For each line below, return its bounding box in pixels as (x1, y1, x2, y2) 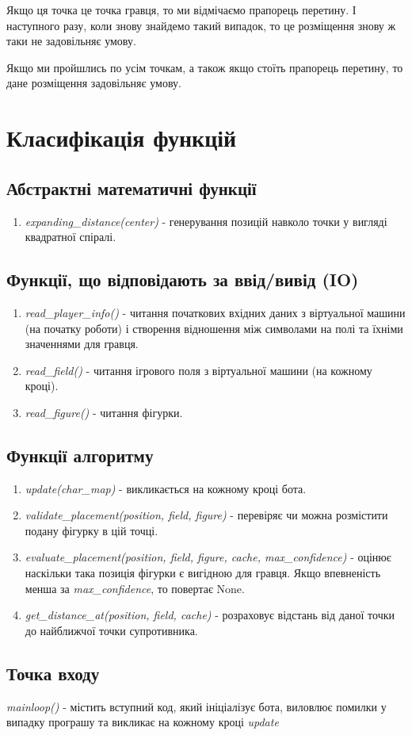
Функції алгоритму (6, 442, 154, 467)
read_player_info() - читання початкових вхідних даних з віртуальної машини (25, 304, 406, 320)
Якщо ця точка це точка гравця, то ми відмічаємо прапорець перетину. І (6, 2, 357, 17)
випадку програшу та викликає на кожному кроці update (6, 714, 279, 730)
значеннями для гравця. (25, 335, 139, 352)
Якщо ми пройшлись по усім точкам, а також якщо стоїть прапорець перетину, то (6, 59, 403, 75)
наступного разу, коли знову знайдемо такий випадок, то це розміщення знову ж (6, 17, 396, 33)
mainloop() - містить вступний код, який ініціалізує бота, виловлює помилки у (6, 698, 387, 714)
